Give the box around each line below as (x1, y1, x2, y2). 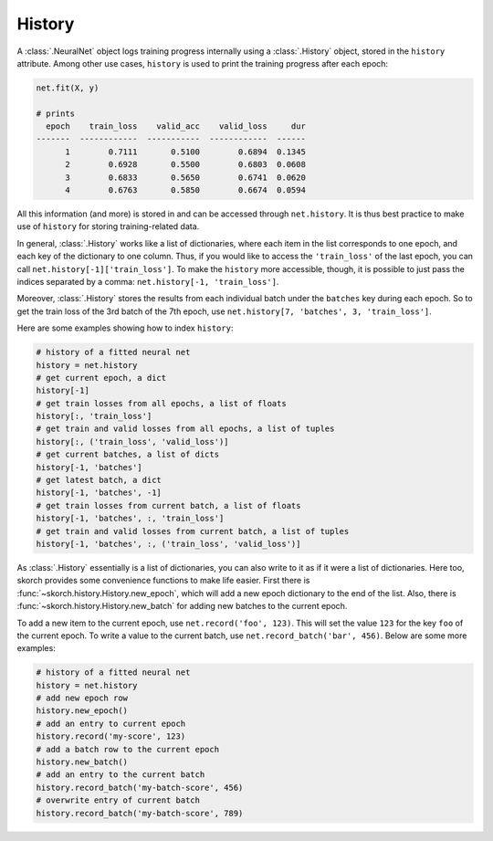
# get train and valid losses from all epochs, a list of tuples (36, 424, 335, 434)
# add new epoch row (36, 693, 128, 703)
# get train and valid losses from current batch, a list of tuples (36, 526, 350, 536)
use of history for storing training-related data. (16, 221, 200, 232)
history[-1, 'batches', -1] (36, 488, 162, 498)
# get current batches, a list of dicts (36, 449, 219, 460)
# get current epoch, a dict (36, 373, 167, 383)
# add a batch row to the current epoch (36, 744, 219, 754)
